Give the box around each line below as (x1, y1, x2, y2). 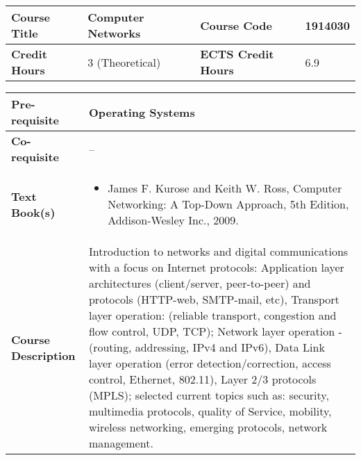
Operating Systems (88, 104, 195, 120)
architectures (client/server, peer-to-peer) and (88, 275, 311, 291)
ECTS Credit (200, 46, 274, 62)
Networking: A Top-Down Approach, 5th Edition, (108, 196, 349, 212)
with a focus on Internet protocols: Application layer (88, 259, 344, 275)
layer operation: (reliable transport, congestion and (88, 307, 337, 323)
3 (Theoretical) (87, 54, 161, 70)
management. (88, 435, 153, 451)
